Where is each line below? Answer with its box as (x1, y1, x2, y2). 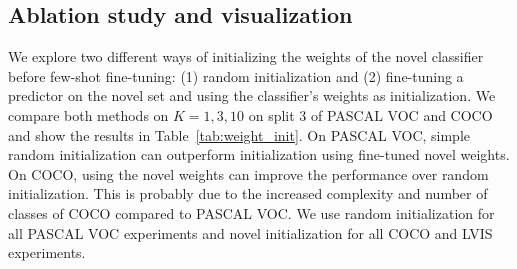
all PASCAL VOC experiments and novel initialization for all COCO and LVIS (8, 222, 493, 243)
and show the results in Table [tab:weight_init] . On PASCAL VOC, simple (8, 124, 471, 145)
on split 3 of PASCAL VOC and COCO (248, 104, 493, 125)
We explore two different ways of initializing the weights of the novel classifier (8, 46, 484, 67)
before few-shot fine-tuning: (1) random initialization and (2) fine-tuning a (8, 65, 464, 86)
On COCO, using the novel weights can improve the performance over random (8, 163, 489, 184)
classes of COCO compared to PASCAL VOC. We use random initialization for (8, 202, 495, 223)
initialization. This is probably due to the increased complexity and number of (8, 183, 488, 204)
